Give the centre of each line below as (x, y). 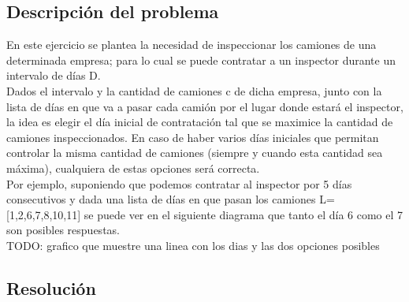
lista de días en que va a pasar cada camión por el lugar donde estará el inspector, (205, 106)
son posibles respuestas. (63, 230)
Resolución (51, 287)
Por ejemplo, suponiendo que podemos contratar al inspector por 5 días (179, 183)
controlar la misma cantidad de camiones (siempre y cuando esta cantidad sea (195, 153)
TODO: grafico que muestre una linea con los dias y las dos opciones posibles (193, 245)
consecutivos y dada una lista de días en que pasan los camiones (161, 199)
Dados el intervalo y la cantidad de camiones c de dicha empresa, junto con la (194, 90)
